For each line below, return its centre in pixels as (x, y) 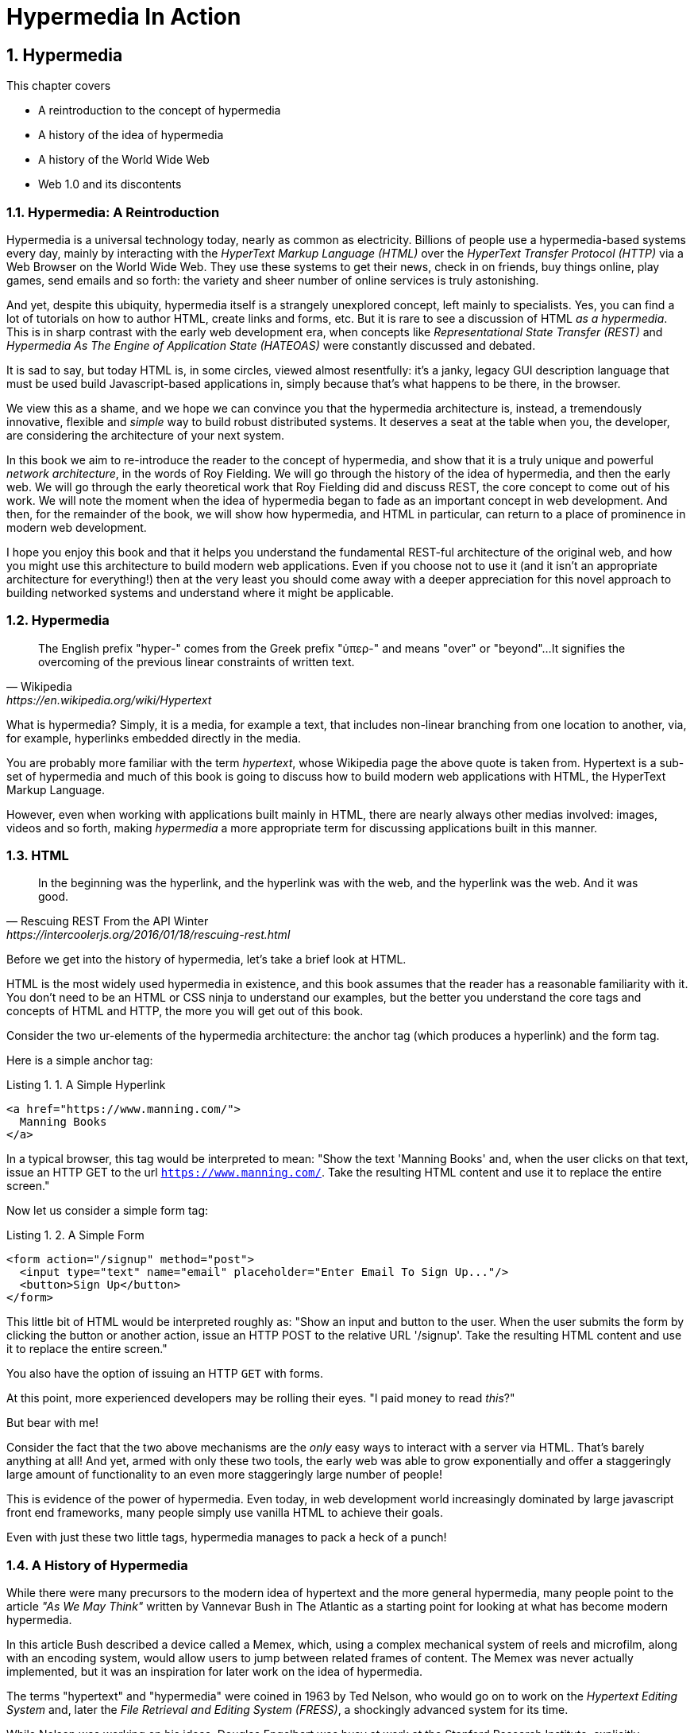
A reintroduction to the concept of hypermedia (160, 110)
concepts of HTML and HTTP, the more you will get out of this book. (185, 1011)
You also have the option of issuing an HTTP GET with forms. (165, 1374)
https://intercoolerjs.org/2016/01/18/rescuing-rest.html (148, 935)
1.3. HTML (38, 856)
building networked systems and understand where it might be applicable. (200, 592)
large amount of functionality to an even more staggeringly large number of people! (224, 1475)
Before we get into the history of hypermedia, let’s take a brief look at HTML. (206, 960)
